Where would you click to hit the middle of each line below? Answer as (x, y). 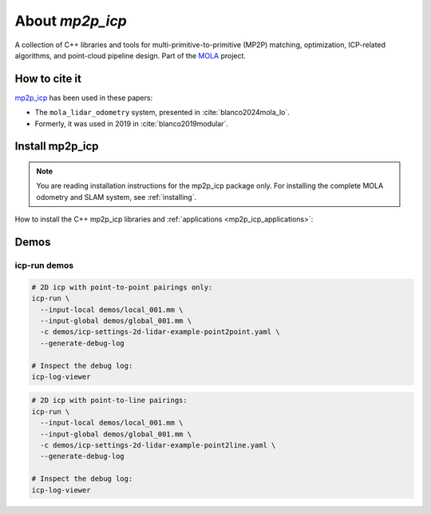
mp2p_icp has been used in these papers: (84, 98)
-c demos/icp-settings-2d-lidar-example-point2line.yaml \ (158, 445)
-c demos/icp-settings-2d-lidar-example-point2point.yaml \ (160, 332)
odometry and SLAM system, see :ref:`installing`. (117, 197)
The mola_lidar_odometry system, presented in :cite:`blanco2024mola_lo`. (162, 113)
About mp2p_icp (71, 21)
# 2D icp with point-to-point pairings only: (122, 287)
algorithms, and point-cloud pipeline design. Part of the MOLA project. (130, 55)
